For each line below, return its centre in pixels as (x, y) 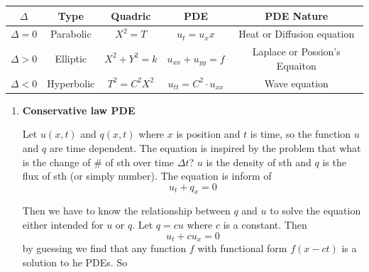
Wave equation (296, 83)
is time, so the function (301, 134)
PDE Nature (297, 15)
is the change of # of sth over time (98, 162)
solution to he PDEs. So (75, 262)
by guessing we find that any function (104, 248)
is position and (208, 134)
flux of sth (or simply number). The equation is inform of (147, 176)
